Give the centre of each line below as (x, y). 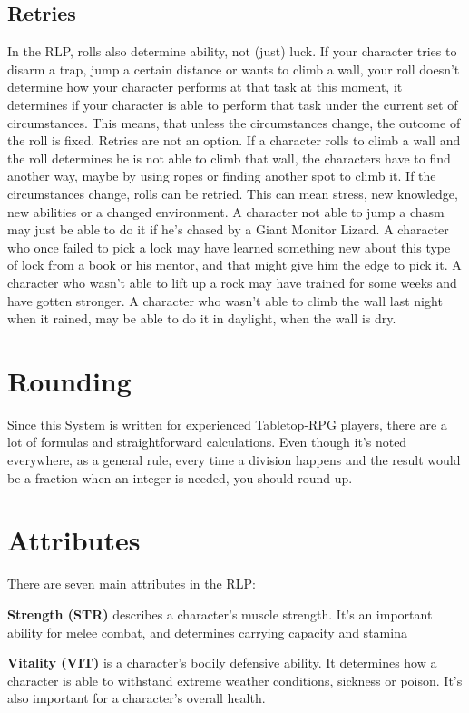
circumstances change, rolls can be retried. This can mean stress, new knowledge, (233, 193)
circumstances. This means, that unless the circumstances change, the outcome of (234, 122)
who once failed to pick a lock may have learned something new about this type (229, 247)
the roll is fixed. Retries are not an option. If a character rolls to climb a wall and (234, 140)
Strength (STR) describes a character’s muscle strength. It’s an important (220, 614)
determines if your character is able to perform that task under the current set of (233, 104)
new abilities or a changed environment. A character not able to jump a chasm (226, 211)
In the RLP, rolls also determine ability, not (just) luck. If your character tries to (232, 51)
